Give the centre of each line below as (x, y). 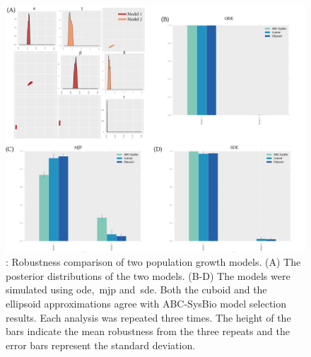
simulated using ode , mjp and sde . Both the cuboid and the (136, 289)
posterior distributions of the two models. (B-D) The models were (148, 275)
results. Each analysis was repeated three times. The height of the (148, 317)
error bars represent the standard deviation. (101, 345)
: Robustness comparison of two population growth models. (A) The (153, 262)
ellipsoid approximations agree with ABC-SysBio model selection (146, 304)
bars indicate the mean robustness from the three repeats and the (148, 331)
